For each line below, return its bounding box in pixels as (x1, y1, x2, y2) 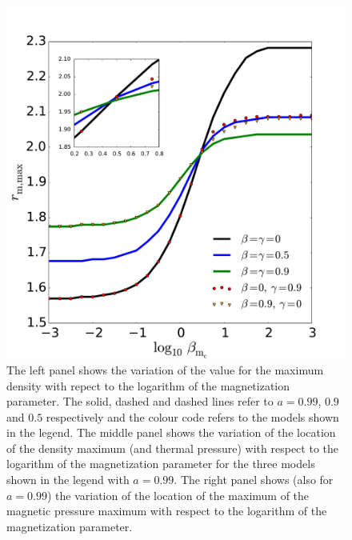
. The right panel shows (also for (174, 471, 334, 488)
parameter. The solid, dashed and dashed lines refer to (6, 393, 274, 410)
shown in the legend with (6, 471, 130, 488)
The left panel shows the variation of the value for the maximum (6, 361, 324, 378)
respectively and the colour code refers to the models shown (46, 408, 339, 425)
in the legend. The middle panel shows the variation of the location (6, 424, 336, 441)
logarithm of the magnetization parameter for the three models (6, 455, 315, 472)
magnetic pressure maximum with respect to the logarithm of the (6, 502, 327, 519)
